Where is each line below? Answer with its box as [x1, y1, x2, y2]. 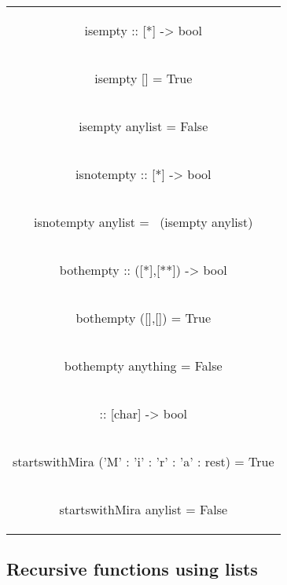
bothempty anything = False [64, 356, 223, 375]
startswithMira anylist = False [59, 500, 228, 518]
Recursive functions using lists [6, 557, 258, 581]
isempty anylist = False [79, 117, 208, 135]
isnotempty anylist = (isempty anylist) [33, 213, 253, 231]
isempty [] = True [94, 69, 193, 87]
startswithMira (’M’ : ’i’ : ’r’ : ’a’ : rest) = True [13, 452, 274, 470]
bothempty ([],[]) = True [75, 309, 212, 327]
